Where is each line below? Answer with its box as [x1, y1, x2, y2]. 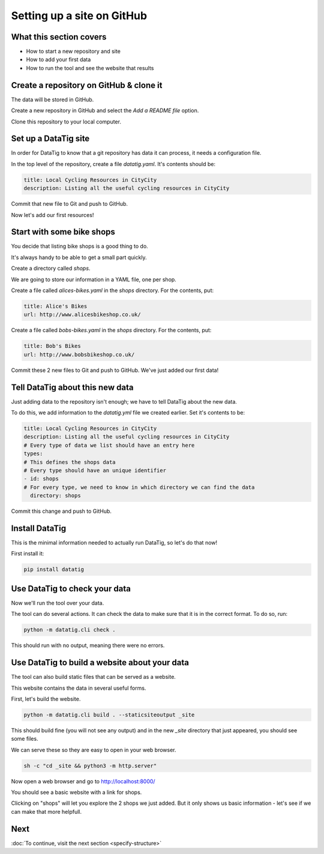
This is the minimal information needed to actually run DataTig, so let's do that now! [11, 539, 218, 546]
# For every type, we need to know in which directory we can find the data [23, 483, 255, 491]
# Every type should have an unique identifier [23, 467, 166, 474]
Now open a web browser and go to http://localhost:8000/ [11, 777, 155, 785]
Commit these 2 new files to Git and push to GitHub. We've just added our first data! [11, 366, 219, 374]
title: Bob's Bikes [23, 342, 81, 350]
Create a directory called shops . [11, 264, 91, 272]
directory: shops [30, 492, 81, 499]
